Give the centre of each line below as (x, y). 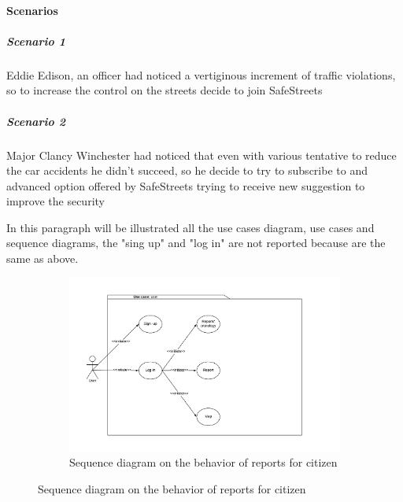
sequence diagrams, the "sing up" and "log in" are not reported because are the (196, 243)
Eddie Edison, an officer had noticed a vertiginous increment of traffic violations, (201, 74)
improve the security (55, 201)
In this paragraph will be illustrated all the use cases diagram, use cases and (190, 227)
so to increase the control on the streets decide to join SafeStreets (165, 90)
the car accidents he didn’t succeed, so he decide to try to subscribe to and (187, 170)
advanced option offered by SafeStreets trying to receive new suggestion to (186, 185)
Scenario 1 (36, 41)
